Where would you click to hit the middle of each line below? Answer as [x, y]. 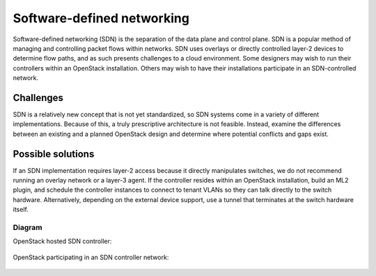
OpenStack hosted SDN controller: [62, 241]
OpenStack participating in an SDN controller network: [91, 257]
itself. [21, 210]
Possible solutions [54, 154]
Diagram [28, 228]
